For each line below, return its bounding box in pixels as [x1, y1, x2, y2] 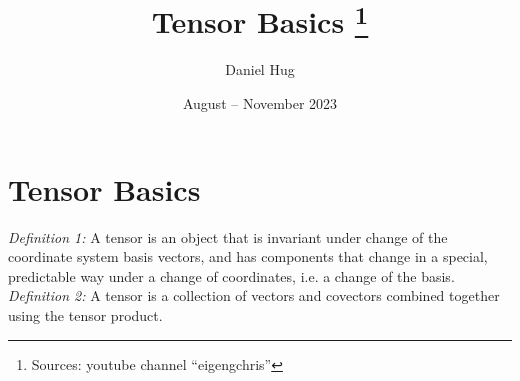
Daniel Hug [225, 59, 295, 80]
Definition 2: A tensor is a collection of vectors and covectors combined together [8, 285, 500, 306]
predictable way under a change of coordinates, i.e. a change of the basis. [8, 265, 455, 286]
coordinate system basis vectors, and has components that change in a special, [8, 246, 488, 267]
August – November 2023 [182, 93, 338, 114]
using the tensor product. [8, 304, 163, 325]
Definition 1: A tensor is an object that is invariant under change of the [8, 226, 448, 247]
